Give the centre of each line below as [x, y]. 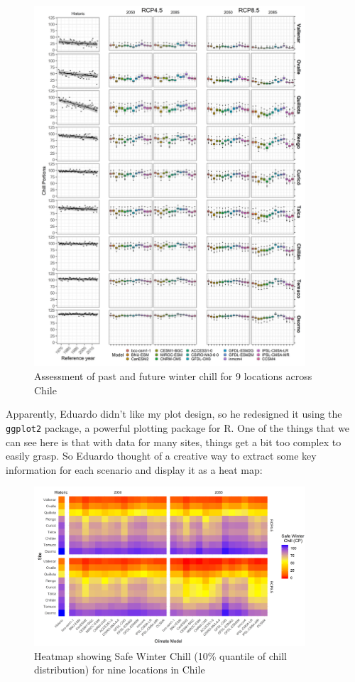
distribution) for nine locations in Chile [120, 670]
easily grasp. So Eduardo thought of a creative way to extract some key [161, 456]
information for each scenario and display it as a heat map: [134, 469]
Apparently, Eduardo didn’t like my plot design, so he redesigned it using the [174, 414]
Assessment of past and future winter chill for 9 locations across [173, 376]
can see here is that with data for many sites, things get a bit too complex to [174, 442]
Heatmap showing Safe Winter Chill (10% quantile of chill [160, 655]
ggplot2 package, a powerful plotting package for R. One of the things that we [178, 427]
